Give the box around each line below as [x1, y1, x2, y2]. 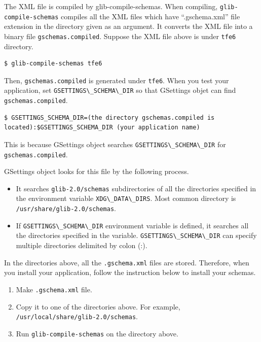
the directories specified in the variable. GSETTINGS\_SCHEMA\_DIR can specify [16, 230, 257, 241]
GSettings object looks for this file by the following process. [4, 166, 189, 177]
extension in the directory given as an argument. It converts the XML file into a [4, 21, 253, 31]
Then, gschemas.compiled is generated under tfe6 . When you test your [4, 75, 229, 85]
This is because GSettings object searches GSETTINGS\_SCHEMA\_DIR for [4, 139, 226, 149]
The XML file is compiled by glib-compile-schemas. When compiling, [4, 1, 218, 11]
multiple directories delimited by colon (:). [16, 240, 147, 251]
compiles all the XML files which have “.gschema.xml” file [61, 11, 240, 21]
